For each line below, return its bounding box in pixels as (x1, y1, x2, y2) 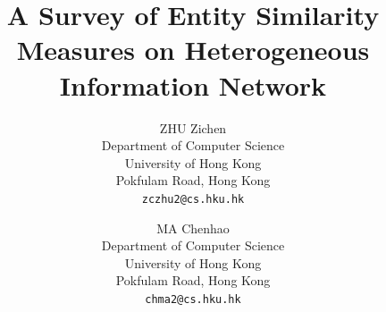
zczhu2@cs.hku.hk (141, 192, 245, 206)
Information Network (59, 66, 327, 103)
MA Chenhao (156, 218, 230, 237)
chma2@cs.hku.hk (145, 292, 241, 306)
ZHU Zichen (159, 118, 227, 137)
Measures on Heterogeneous (16, 31, 370, 68)
